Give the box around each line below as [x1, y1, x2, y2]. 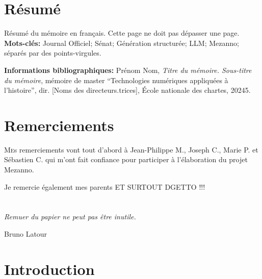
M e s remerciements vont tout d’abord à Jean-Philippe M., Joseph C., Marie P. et [4, 144, 258, 155]
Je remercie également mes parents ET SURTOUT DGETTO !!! [4, 181, 205, 192]
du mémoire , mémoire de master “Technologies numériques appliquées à [4, 74, 228, 85]
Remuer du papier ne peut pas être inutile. [4, 211, 136, 222]
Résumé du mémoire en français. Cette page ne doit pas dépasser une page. [4, 28, 240, 38]
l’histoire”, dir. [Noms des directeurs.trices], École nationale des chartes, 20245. [4, 85, 251, 95]
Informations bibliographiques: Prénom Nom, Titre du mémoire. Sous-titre [4, 64, 252, 75]
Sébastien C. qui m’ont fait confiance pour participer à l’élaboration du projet [4, 154, 248, 165]
